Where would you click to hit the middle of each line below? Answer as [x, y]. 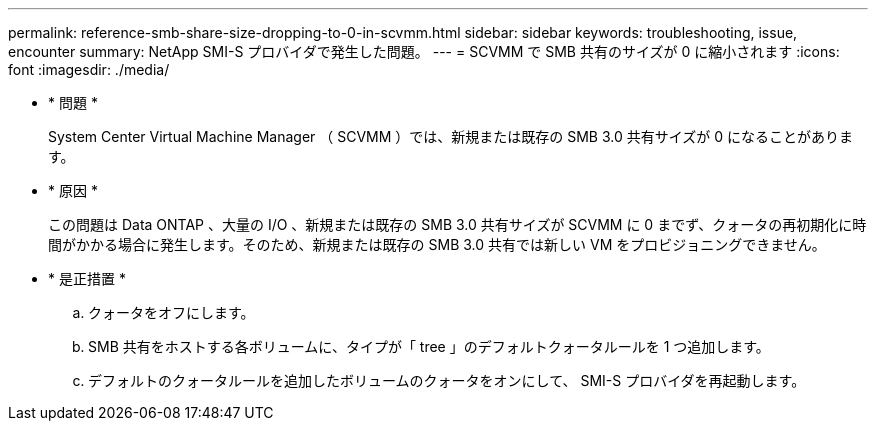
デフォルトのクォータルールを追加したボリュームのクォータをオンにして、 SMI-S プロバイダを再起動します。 [447, 380]
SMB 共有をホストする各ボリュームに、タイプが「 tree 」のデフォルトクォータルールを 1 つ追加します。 [429, 346]
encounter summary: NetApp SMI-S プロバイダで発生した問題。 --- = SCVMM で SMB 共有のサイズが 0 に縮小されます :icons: [424, 51]
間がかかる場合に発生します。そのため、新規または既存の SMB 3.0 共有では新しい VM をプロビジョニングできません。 [437, 244]
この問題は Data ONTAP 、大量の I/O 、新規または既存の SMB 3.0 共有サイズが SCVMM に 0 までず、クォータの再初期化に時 [457, 224]
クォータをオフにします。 [171, 312]
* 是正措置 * [87, 278]
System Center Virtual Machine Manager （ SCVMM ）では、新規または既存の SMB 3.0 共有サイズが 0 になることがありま [451, 136]
